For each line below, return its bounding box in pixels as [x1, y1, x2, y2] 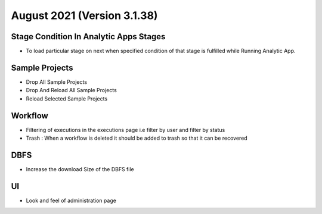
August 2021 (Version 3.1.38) [11, 9, 158, 22]
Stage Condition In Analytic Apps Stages [11, 32, 166, 42]
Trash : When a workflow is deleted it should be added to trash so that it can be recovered [26, 134, 247, 142]
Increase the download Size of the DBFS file [26, 165, 134, 172]
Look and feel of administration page [26, 197, 116, 204]
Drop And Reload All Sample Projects [26, 87, 117, 94]
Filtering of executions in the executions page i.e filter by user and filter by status [26, 126, 225, 133]
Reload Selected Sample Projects [26, 95, 107, 102]
